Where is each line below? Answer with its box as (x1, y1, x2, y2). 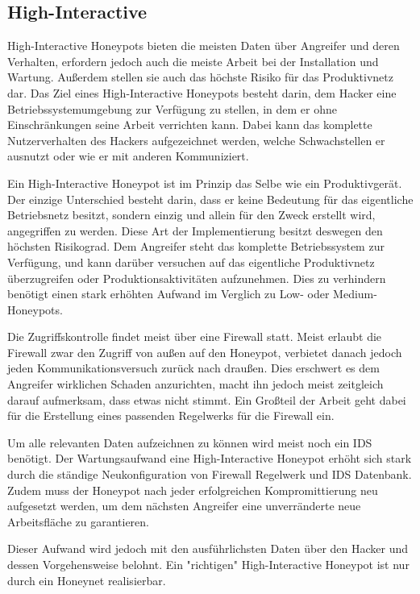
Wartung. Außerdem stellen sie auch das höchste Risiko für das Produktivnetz (7, 69, 393, 85)
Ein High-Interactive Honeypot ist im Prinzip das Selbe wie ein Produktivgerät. (7, 174, 402, 191)
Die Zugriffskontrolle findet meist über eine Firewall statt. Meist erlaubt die (7, 328, 382, 345)
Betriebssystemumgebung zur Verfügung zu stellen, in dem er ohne (7, 100, 337, 117)
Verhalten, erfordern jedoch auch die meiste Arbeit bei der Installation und (7, 52, 379, 69)
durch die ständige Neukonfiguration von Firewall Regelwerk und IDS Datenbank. (7, 466, 412, 483)
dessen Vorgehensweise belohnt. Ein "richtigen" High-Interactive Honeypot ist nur (7, 556, 410, 573)
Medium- (333, 285, 377, 302)
